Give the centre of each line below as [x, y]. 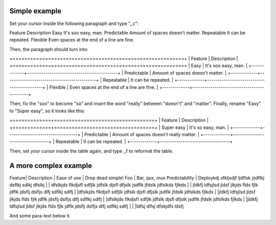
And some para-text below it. [40, 216]
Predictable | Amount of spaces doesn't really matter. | [142, 134]
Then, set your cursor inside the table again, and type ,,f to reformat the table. [91, 151]
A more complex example [51, 166]
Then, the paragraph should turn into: [49, 49]
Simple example [36, 11]
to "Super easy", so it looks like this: [47, 111]
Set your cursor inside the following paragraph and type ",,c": [74, 23]
